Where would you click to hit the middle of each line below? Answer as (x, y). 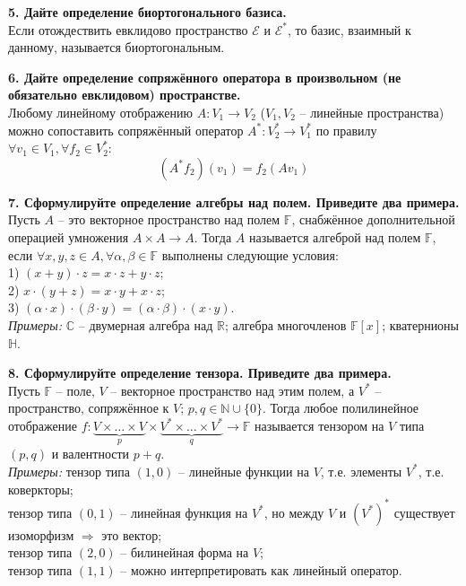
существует (424, 512)
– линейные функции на (243, 471)
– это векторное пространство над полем (169, 219)
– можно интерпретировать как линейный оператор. (261, 569)
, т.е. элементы (361, 471)
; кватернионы (421, 324)
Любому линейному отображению (100, 112)
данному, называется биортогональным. (116, 47)
